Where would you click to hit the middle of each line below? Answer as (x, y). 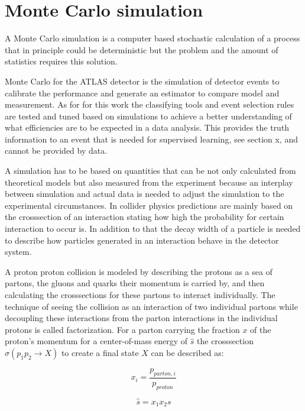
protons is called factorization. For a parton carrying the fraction (122, 329)
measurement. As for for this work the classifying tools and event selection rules (150, 104)
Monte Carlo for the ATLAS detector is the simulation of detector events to (142, 81)
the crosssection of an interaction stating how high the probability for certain (145, 217)
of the (261, 329)
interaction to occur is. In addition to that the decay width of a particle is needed (153, 229)
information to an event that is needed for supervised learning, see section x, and (151, 139)
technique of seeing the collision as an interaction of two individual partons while (151, 306)
